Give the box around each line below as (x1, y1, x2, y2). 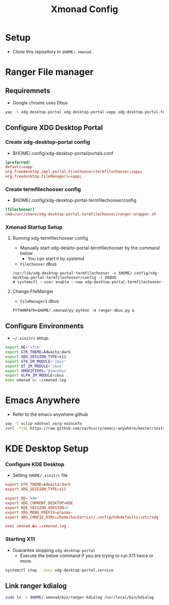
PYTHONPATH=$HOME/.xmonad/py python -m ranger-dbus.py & (12, 308, 135, 313)
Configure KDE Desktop (5, 461, 64, 468)
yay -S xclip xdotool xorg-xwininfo (5, 421, 82, 426)
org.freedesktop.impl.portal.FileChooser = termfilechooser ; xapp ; (5, 169, 143, 175)
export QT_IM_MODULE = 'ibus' (5, 363, 64, 369)
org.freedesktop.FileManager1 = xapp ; (5, 174, 82, 179)
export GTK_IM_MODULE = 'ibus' (5, 359, 66, 364)
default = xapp (5, 164, 33, 170)
